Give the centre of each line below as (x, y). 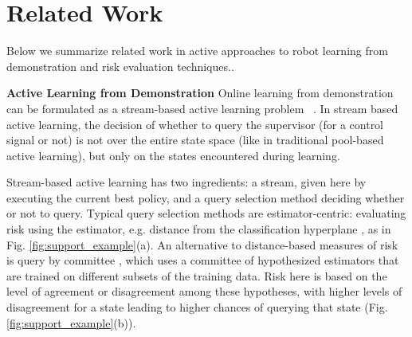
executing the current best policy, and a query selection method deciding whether (206, 197)
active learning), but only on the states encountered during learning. (173, 155)
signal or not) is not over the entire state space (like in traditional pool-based (195, 140)
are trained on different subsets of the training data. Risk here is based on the (197, 275)
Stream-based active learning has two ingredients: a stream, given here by (186, 182)
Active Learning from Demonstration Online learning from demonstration (200, 93)
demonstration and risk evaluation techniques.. (120, 66)
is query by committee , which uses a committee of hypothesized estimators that (203, 260)
